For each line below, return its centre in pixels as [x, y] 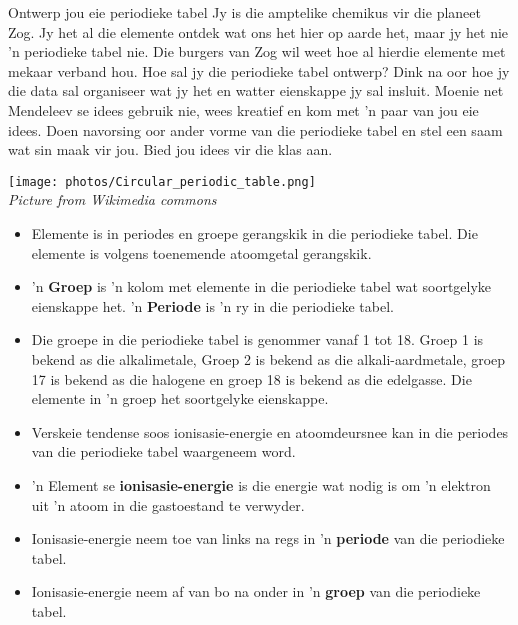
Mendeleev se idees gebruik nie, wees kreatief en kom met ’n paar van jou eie [243, 109]
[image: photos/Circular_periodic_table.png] [162, 181]
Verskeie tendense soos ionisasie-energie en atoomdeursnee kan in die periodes [270, 431]
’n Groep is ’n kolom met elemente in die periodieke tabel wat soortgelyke [261, 286]
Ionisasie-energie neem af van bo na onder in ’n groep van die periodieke [256, 591]
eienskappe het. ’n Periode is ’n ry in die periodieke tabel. [212, 305]
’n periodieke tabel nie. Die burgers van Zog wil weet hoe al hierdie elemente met [257, 51]
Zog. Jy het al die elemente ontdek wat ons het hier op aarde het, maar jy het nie [258, 31]
